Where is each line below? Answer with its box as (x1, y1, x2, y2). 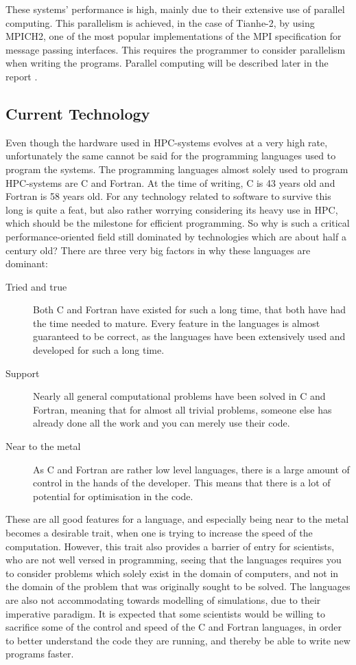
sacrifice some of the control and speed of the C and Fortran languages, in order (5, 620, 342, 634)
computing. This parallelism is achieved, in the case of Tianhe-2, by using (5, 15, 315, 30)
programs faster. (5, 646, 74, 661)
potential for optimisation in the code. (33, 488, 193, 503)
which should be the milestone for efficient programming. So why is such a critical (5, 216, 350, 230)
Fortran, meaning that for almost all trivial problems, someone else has (33, 402, 332, 416)
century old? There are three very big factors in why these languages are (5, 243, 311, 257)
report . (5, 69, 38, 83)
